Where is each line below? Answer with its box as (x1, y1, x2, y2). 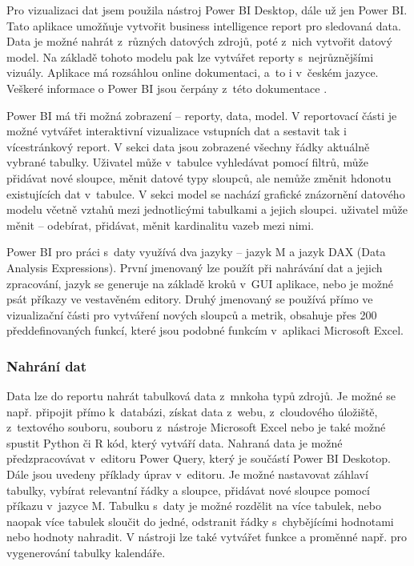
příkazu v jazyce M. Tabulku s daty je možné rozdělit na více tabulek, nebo (6, 497, 382, 514)
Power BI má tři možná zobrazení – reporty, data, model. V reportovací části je (6, 106, 397, 123)
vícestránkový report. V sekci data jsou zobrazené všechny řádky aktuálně (6, 138, 370, 155)
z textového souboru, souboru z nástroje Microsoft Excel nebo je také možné (6, 419, 386, 436)
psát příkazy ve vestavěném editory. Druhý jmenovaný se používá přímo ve (6, 291, 373, 307)
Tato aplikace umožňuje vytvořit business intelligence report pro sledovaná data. (6, 17, 401, 34)
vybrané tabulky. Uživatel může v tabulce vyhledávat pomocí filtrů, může (6, 154, 368, 171)
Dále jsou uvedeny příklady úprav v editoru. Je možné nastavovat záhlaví (6, 466, 368, 483)
